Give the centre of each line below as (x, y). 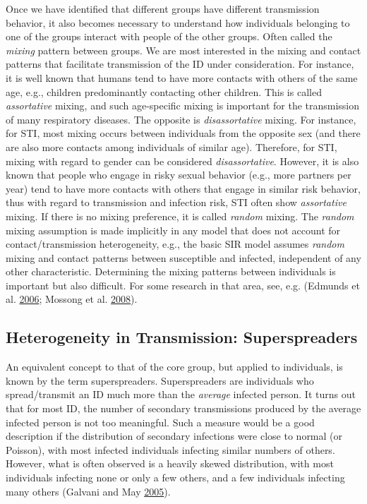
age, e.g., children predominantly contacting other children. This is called (164, 91)
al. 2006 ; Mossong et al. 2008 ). (72, 299)
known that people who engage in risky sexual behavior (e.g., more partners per (179, 175)
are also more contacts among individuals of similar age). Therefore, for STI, (172, 146)
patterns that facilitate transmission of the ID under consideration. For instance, (180, 64)
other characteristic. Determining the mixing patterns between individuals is (171, 271)
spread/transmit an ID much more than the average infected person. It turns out (181, 394)
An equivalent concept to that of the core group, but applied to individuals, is (174, 367)
